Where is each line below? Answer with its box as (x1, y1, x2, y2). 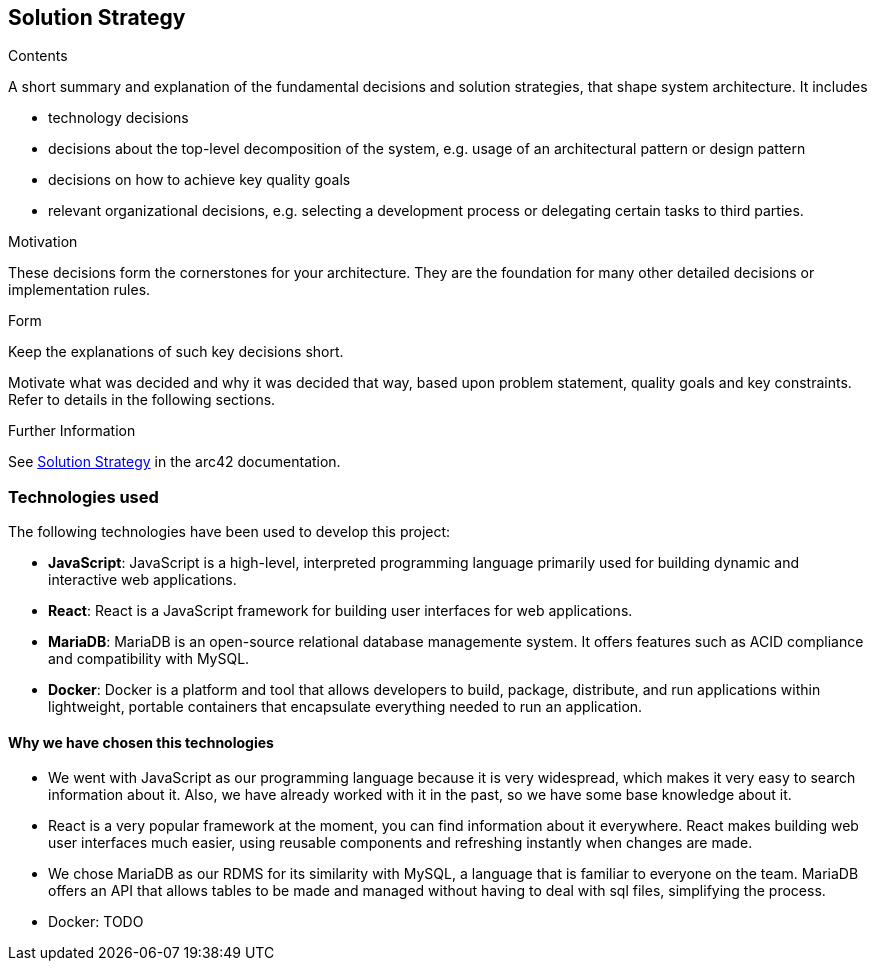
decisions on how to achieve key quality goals (48, 171, 351, 189)
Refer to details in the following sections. (8, 391, 276, 409)
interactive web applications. (48, 571, 237, 589)
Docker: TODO (48, 913, 144, 931)
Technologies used (8, 486, 159, 507)
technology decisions (48, 109, 189, 127)
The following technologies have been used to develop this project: (8, 523, 451, 541)
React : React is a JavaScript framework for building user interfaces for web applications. (48, 602, 633, 620)
